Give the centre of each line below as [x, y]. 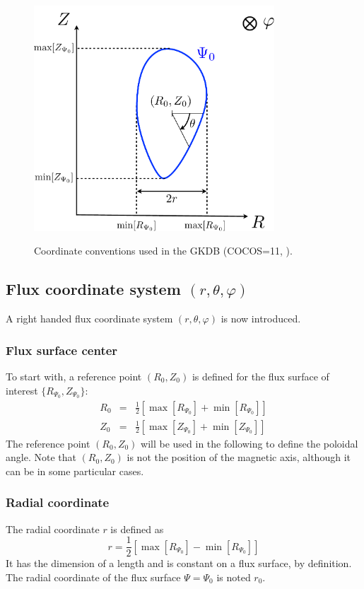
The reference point [48, 443]
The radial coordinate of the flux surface [93, 577]
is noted [234, 577]
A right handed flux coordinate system [89, 319]
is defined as [137, 529]
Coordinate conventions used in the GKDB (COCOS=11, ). [163, 251]
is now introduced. [261, 319]
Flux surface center [62, 350]
